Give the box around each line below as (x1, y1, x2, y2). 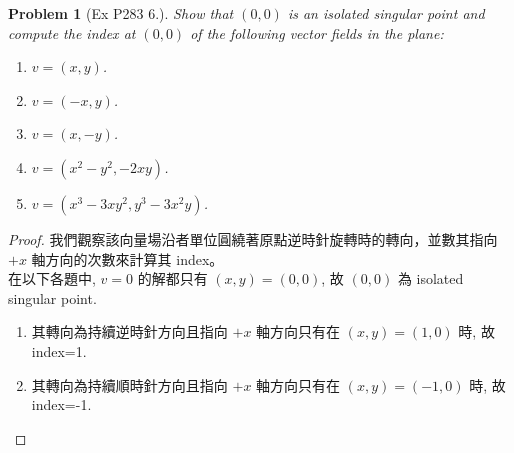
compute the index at (8, 22, 136, 43)
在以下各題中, (8, 268, 96, 289)
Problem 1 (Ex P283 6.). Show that (8, 3, 234, 23)
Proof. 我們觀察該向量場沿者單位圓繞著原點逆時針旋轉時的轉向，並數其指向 (8, 228, 498, 249)
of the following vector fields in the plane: (190, 22, 444, 43)
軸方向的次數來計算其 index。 (31, 248, 224, 269)
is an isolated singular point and (287, 3, 485, 23)
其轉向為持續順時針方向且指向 (31, 374, 228, 395)
